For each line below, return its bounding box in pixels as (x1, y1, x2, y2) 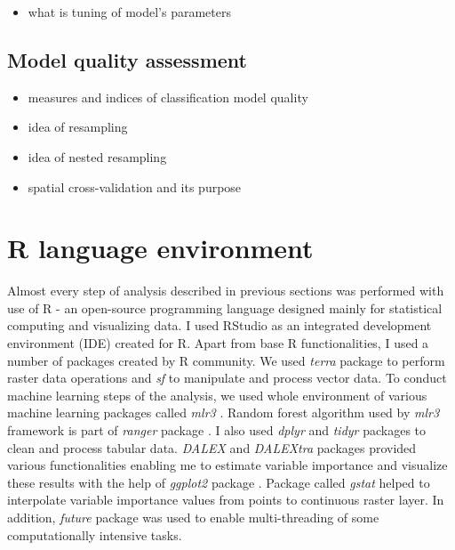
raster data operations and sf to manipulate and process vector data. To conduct (7, 368, 447, 387)
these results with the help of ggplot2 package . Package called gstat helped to (7, 473, 430, 491)
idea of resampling (28, 117, 128, 136)
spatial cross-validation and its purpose (28, 177, 242, 196)
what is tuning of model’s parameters (28, 3, 231, 20)
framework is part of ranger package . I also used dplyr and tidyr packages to (7, 421, 427, 440)
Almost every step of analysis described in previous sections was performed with (7, 281, 444, 300)
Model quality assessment (7, 45, 247, 73)
